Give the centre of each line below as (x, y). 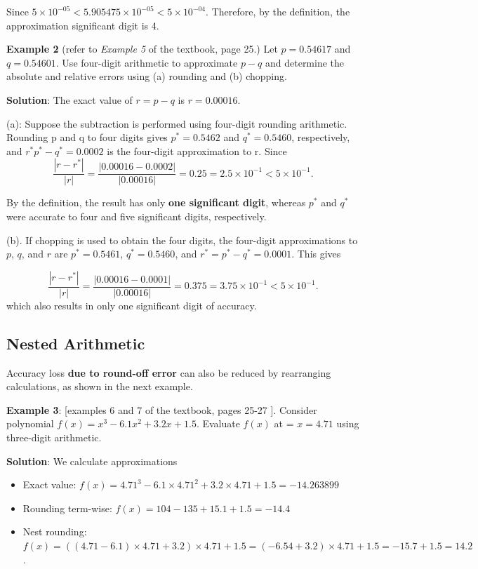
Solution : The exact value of (69, 99)
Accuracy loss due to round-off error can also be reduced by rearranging (169, 372)
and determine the (305, 62)
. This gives (316, 254)
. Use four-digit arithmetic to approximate (147, 62)
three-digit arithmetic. (54, 437)
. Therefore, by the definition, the (278, 11)
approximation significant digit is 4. (83, 25)
